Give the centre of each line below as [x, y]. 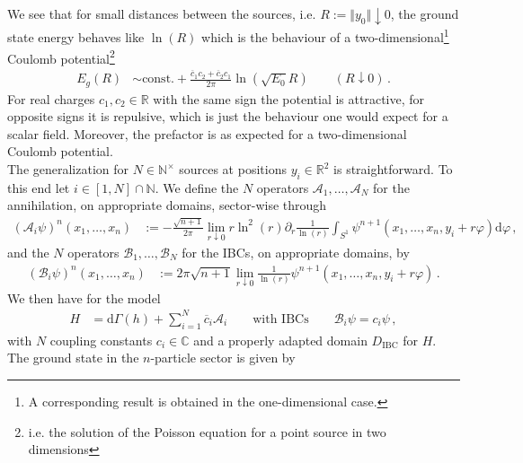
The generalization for [68, 169]
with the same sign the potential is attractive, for [289, 98]
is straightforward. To [393, 169]
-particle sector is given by [223, 358]
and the [28, 252]
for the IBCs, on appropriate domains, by [296, 252]
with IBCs [281, 319]
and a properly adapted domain [280, 340]
